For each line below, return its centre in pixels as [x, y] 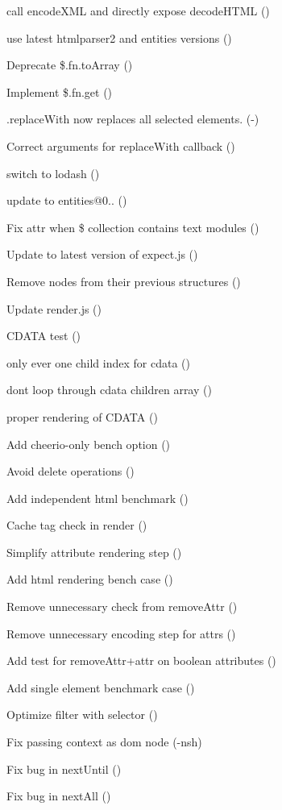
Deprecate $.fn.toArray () [70, 65]
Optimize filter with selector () [82, 714]
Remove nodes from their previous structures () [124, 281]
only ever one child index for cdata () [98, 362]
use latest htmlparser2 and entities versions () [119, 37]
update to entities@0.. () [67, 200]
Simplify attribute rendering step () [94, 552]
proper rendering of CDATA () [82, 416]
